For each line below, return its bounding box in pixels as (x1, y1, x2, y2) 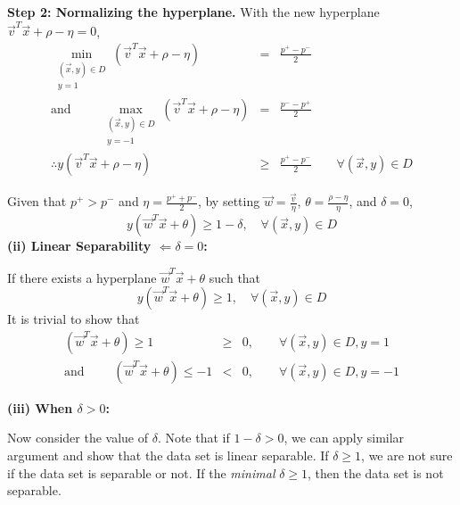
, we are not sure (361, 445, 453, 464)
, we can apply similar (283, 428, 405, 447)
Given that (7, 192, 67, 211)
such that (209, 268, 261, 286)
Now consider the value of (7, 428, 148, 447)
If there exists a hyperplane (7, 268, 157, 286)
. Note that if (157, 428, 230, 447)
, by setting (197, 192, 260, 211)
